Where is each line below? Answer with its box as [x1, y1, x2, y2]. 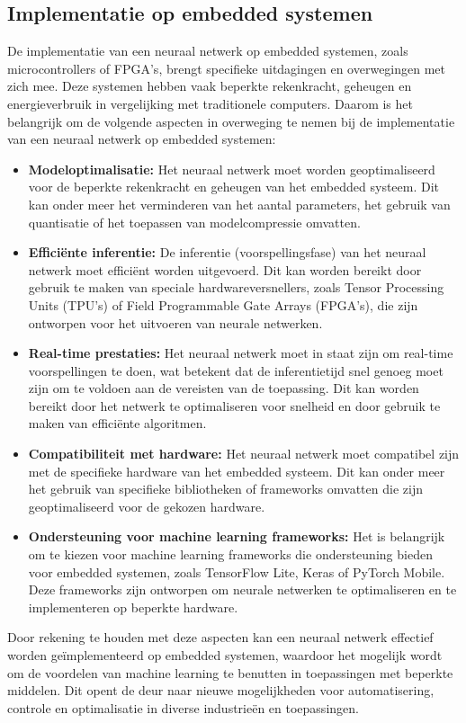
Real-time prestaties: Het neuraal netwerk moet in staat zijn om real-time [28, 344, 453, 362]
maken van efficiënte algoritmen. [28, 414, 207, 433]
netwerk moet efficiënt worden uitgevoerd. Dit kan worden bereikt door [28, 260, 422, 279]
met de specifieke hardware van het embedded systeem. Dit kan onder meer [28, 461, 445, 480]
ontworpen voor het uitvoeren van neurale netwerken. [28, 313, 323, 332]
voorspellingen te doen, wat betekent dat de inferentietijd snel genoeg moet [28, 361, 444, 379]
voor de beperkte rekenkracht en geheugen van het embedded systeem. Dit [28, 177, 440, 196]
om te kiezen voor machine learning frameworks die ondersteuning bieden [28, 545, 433, 564]
